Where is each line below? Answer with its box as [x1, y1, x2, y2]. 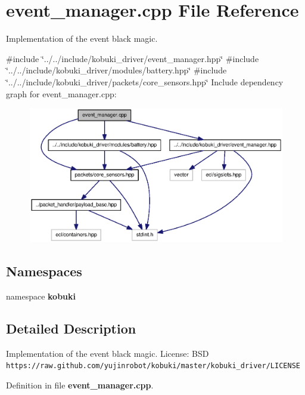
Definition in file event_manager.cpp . [6, 378, 154, 391]
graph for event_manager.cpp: [6, 87, 117, 100]
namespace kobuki [6, 289, 76, 302]
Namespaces [6, 262, 82, 280]
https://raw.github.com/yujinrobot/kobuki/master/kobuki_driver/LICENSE [6, 362, 300, 371]
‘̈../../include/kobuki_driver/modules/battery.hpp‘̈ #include [6, 64, 227, 76]
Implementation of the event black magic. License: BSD [6, 347, 209, 359]
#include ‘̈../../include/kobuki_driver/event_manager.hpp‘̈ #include [6, 52, 259, 64]
